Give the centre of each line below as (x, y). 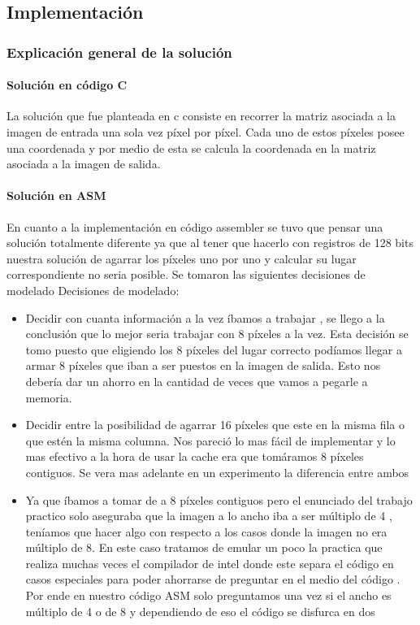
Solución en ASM (56, 195)
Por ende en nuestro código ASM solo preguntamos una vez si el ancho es (208, 595)
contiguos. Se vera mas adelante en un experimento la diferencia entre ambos (217, 472)
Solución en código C (67, 85)
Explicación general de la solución (119, 52)
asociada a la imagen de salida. (84, 164)
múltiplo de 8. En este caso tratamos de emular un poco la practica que (204, 547)
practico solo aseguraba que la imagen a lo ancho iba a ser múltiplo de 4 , (209, 516)
